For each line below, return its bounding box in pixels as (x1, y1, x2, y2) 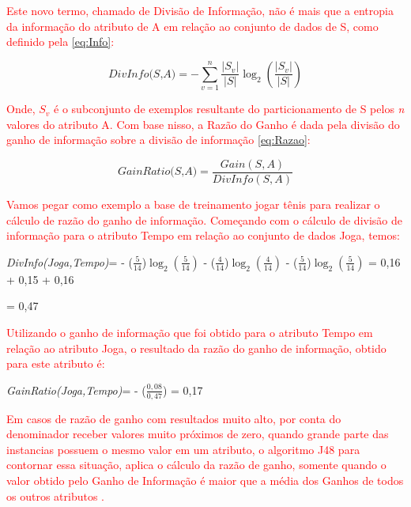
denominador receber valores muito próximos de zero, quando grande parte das (6, 426, 389, 442)
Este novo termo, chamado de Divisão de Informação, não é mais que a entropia (6, 2, 394, 18)
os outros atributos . (6, 487, 104, 504)
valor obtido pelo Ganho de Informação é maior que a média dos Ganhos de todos (6, 471, 404, 488)
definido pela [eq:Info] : (6, 33, 115, 50)
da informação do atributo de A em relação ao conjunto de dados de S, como (6, 17, 379, 34)
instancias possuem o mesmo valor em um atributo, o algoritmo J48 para (6, 441, 360, 457)
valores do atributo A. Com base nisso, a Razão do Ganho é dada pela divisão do (6, 115, 400, 132)
